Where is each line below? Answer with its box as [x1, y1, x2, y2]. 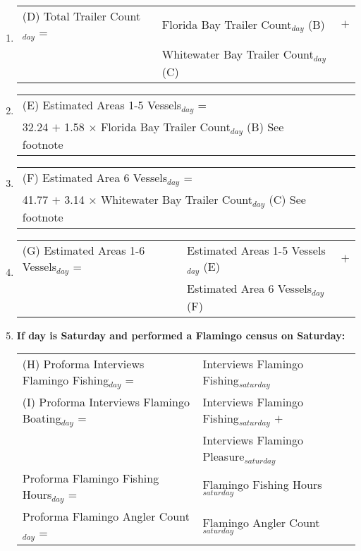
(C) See [269, 190, 306, 207]
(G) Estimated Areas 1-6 [22, 241, 145, 258]
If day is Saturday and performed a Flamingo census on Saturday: [16, 327, 345, 342]
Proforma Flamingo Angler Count [22, 507, 190, 524]
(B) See [247, 118, 284, 135]
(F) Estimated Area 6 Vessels [22, 169, 168, 186]
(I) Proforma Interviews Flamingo [22, 394, 190, 411]
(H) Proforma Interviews [22, 356, 145, 373]
